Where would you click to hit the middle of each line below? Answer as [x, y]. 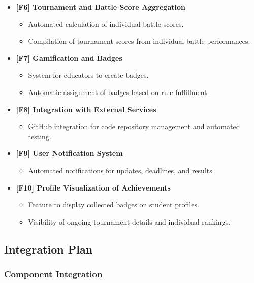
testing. [40, 136]
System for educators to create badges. [88, 75]
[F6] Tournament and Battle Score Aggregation [101, 7]
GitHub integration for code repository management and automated [134, 126]
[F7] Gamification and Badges [69, 58]
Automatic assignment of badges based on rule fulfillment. [119, 92]
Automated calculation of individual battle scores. [106, 24]
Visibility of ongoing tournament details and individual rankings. [129, 221]
